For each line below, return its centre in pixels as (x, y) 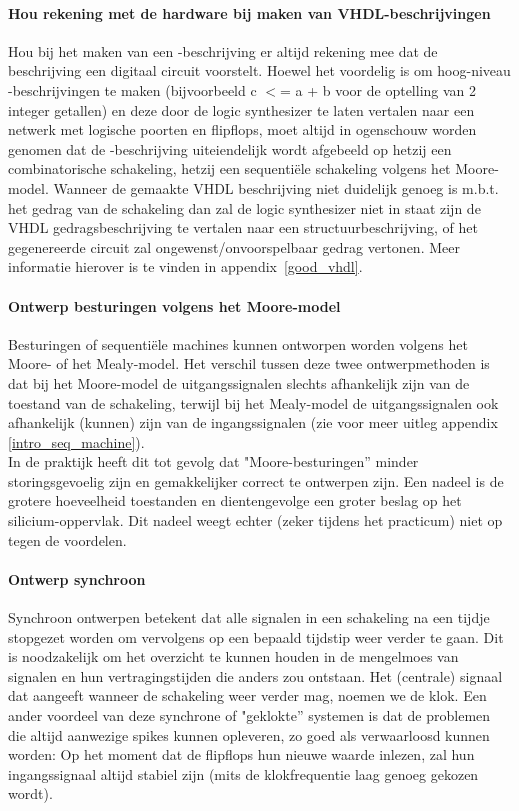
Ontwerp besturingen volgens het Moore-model (174, 305)
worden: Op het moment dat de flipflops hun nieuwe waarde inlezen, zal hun (241, 754)
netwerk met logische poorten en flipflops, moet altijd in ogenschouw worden (242, 129)
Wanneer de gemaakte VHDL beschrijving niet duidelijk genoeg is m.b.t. (276, 187)
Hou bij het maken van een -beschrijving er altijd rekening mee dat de (223, 50)
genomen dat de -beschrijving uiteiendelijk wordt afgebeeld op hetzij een (230, 148)
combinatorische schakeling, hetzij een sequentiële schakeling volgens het (229, 168)
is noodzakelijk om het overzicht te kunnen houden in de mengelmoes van (233, 656)
